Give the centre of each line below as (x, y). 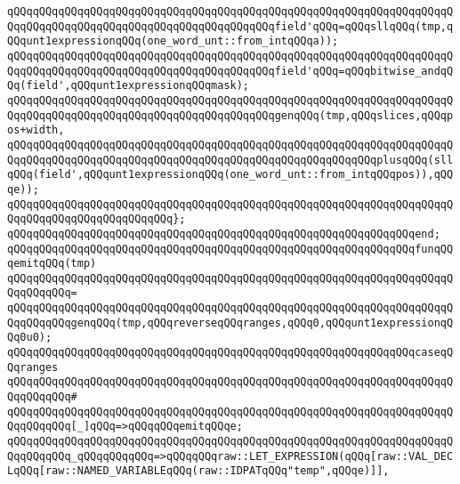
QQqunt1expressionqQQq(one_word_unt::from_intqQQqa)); (173, 41)
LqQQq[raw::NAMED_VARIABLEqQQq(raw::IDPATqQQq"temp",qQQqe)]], (198, 471)
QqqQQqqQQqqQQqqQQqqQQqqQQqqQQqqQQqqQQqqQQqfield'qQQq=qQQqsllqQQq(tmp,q (230, 26)
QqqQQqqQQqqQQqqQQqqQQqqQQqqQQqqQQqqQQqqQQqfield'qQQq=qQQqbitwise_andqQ (230, 71)
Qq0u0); (30, 338)
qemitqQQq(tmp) (52, 264)
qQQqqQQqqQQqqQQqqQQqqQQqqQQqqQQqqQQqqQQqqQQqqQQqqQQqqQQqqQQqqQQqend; (224, 234)
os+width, (36, 130)
